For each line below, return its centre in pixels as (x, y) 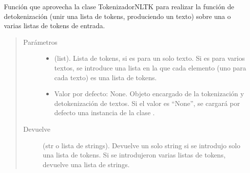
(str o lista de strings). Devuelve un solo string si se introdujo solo (141, 145)
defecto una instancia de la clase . (105, 112)
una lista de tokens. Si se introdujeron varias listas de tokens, (134, 155)
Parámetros (40, 42)
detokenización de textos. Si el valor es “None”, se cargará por (147, 103)
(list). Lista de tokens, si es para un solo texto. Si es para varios (150, 58)
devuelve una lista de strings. (86, 164)
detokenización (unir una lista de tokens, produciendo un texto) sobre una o (117, 16)
